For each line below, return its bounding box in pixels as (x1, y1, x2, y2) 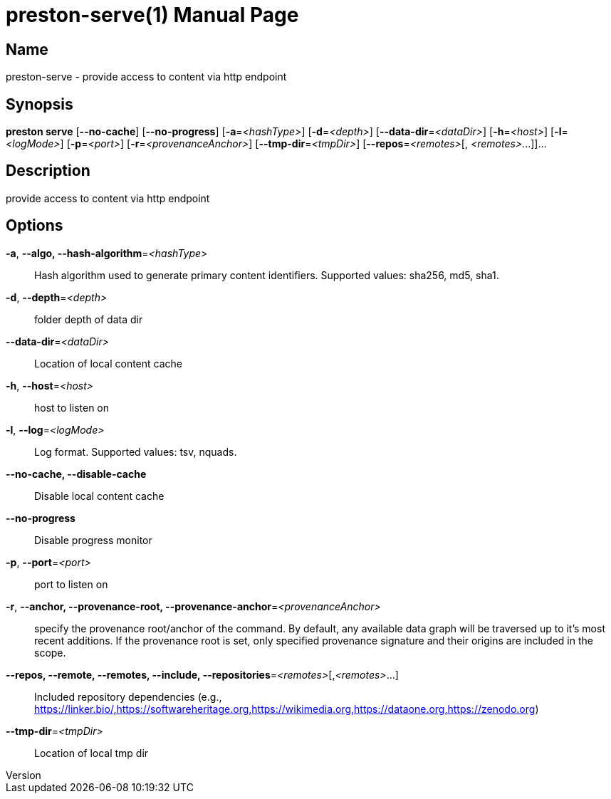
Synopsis (6, 95, 73, 113)
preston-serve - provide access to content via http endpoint (6, 70, 287, 83)
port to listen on (34, 578, 108, 590)
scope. (34, 646, 66, 659)
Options (6, 216, 63, 235)
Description (6, 162, 90, 180)
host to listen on (34, 401, 110, 414)
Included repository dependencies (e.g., (34, 690, 222, 703)
